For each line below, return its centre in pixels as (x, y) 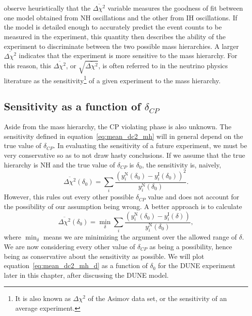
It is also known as (43, 298)
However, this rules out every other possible (69, 197)
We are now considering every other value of (70, 246)
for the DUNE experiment (197, 265)
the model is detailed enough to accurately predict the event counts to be (113, 27)
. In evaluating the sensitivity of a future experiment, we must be (150, 145)
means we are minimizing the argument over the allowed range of (140, 237)
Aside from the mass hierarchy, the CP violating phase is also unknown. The (118, 127)
